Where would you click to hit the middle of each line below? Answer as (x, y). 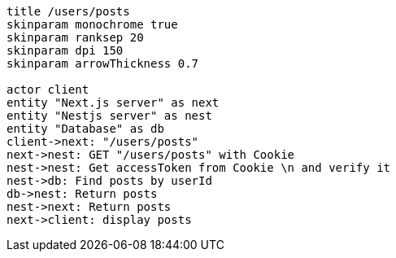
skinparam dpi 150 (65, 50)
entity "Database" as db (85, 129)
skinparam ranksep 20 (75, 37)
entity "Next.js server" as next (113, 103)
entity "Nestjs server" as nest (109, 116)
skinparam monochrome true (92, 24)
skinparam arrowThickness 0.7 (103, 63)
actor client (48, 90)
